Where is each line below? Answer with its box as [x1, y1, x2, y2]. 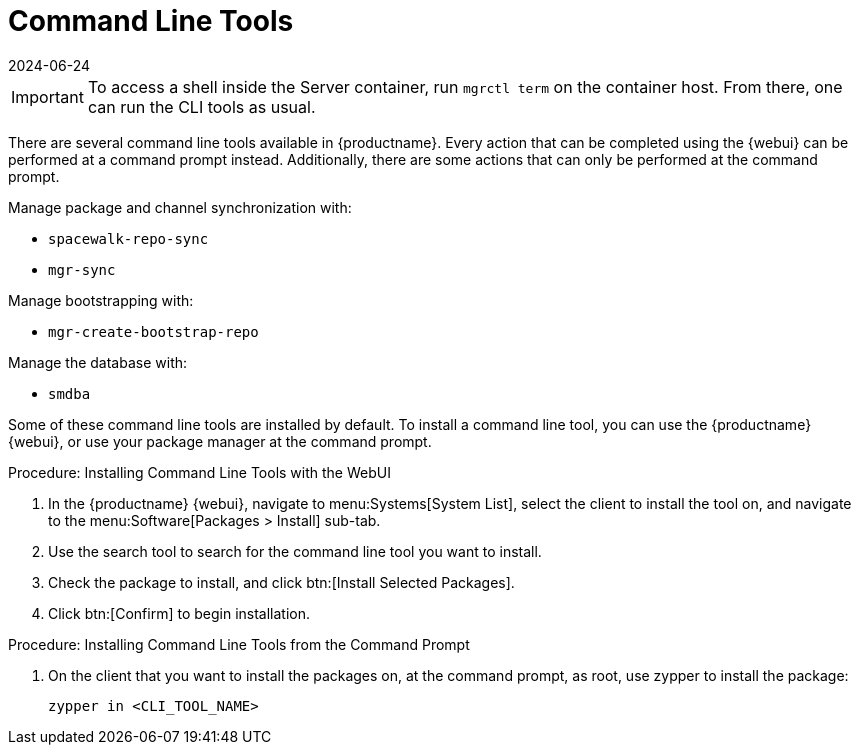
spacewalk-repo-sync [48, 230, 209, 247]
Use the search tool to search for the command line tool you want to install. [48, 542, 542, 560]
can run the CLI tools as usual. [87, 96, 316, 117]
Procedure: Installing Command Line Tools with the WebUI [8, 463, 391, 481]
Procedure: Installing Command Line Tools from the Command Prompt [8, 635, 470, 653]
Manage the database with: [8, 353, 188, 371]
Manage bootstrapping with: [8, 291, 194, 309]
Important [11, 86, 84, 107]
